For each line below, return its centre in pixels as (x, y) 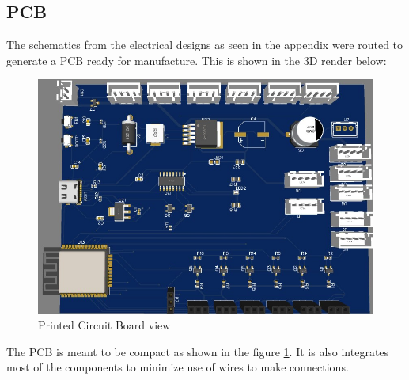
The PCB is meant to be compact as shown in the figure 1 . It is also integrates (198, 351)
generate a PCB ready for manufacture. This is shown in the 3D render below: (197, 60)
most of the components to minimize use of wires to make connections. (178, 367)
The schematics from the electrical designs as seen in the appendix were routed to (205, 45)
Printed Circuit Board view (104, 325)
